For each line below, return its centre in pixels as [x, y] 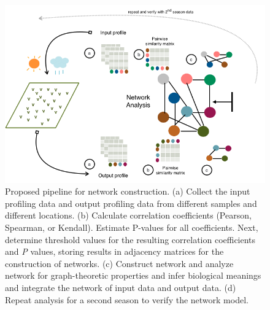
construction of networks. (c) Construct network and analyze [119, 263]
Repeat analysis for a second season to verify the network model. [127, 299]
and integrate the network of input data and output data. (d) [121, 288]
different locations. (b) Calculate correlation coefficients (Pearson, [128, 215]
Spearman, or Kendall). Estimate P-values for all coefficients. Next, [132, 227]
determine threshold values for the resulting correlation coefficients [130, 239]
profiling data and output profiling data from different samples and [131, 203]
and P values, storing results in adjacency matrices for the [114, 251]
